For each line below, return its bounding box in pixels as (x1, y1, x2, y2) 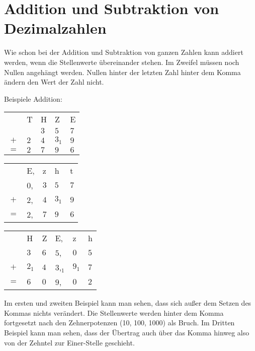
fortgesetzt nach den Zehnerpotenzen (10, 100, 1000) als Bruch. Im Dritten (4, 317, 235, 328)
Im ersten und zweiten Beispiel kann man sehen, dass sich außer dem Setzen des (4, 298, 251, 308)
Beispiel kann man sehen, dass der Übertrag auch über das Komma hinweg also (4, 327, 249, 337)
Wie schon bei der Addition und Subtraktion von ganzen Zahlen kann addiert (4, 47, 243, 57)
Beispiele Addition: (4, 93, 62, 104)
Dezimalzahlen (4, 18, 107, 38)
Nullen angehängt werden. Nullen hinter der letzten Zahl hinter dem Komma (4, 66, 241, 77)
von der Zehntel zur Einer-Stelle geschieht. (4, 337, 135, 347)
